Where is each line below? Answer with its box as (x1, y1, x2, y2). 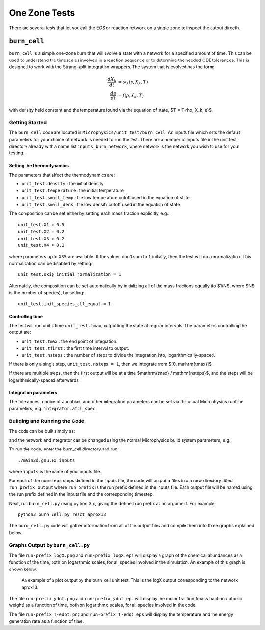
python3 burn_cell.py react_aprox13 (18, 512, 106, 517)
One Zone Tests (9, 7, 75, 18)
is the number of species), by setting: (9, 290, 85, 296)
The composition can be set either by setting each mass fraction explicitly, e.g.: (9, 210, 170, 216)
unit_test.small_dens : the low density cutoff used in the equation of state (21, 202, 180, 208)
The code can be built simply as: (9, 428, 75, 434)
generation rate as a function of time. (9, 618, 84, 624)
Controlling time (9, 313, 43, 319)
